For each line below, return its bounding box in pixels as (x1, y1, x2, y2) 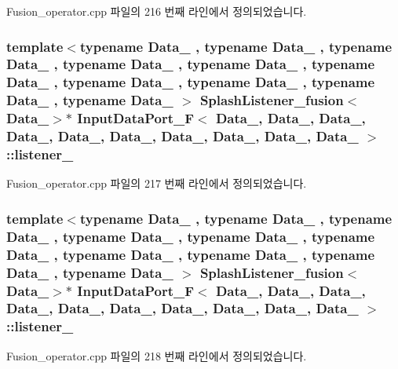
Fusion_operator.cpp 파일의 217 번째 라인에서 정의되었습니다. (6, 175, 307, 192)
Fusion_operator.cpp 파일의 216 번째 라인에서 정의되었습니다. (6, 3, 307, 19)
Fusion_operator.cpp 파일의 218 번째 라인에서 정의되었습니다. (6, 347, 307, 364)
